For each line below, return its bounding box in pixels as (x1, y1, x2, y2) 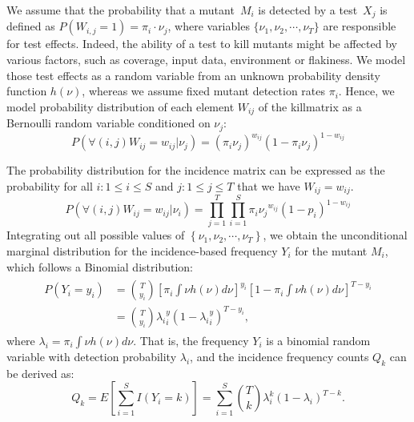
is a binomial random (266, 332, 371, 348)
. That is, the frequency (133, 332, 249, 348)
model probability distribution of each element (6, 98, 235, 115)
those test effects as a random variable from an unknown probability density (6, 66, 380, 83)
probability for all (6, 177, 93, 194)
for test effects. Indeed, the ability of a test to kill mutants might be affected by (6, 35, 397, 52)
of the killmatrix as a (258, 98, 362, 115)
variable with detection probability (6, 348, 177, 364)
